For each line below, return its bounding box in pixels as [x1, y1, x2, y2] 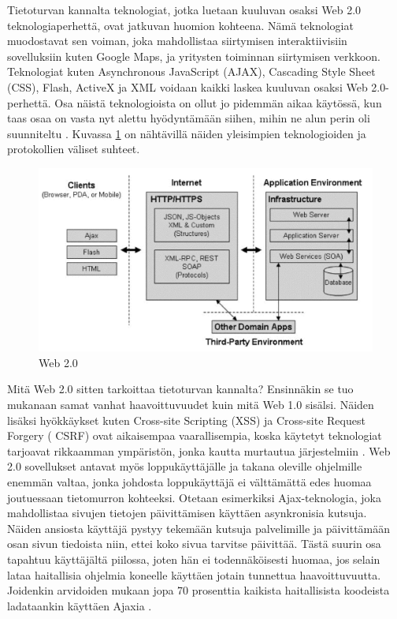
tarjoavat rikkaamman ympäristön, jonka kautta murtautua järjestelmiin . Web [7, 442, 391, 459]
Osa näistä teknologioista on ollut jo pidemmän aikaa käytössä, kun [54, 94, 382, 111]
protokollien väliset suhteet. [7, 141, 140, 157]
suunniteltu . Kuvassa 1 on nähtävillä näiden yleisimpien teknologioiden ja [7, 125, 366, 141]
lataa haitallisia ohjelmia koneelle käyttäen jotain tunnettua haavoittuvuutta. [7, 566, 381, 583]
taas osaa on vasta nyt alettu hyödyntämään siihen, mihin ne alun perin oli [7, 110, 370, 126]
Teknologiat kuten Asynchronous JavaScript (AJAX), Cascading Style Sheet [7, 63, 376, 80]
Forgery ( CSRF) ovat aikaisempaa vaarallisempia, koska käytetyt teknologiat [7, 427, 382, 444]
